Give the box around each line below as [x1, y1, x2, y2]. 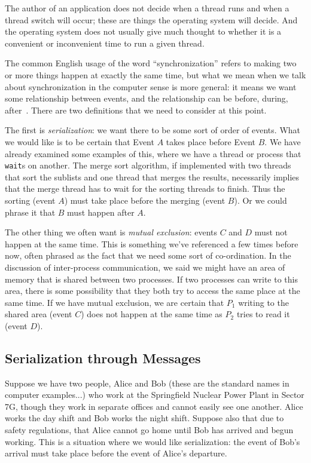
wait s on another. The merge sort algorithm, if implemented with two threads [5, 159, 291, 171]
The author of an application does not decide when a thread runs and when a [5, 2, 289, 14]
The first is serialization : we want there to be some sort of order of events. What [5, 124, 301, 136]
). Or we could [234, 194, 287, 206]
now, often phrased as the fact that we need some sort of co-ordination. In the [5, 249, 291, 262]
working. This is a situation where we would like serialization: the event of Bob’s [5, 435, 300, 447]
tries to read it [236, 308, 290, 320]
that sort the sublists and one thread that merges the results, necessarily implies [5, 170, 300, 183]
